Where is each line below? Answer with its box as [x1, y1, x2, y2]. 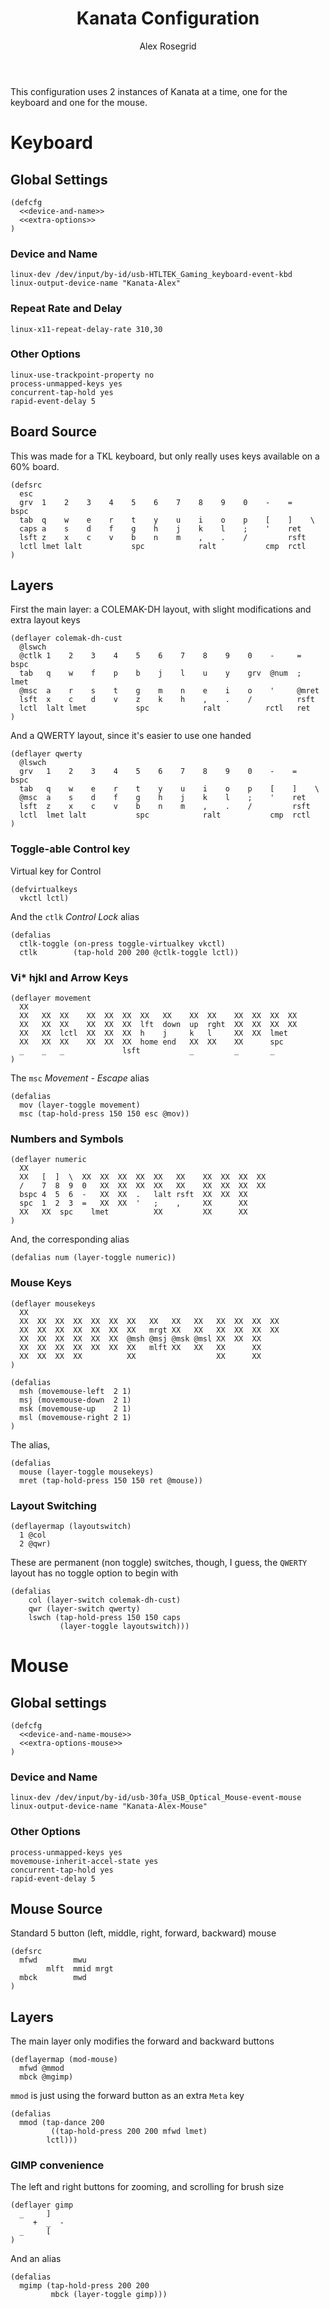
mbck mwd [19, 1973, 87, 1983]
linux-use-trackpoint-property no [10, 370, 155, 380]
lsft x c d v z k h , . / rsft [19, 695, 315, 705]
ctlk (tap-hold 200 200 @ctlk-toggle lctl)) [19, 947, 240, 957]
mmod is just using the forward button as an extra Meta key [10, 2090, 245, 2102]
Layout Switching [10, 1498, 97, 1512]
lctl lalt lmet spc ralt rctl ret [19, 703, 311, 714]
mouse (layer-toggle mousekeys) [19, 1467, 155, 1477]
